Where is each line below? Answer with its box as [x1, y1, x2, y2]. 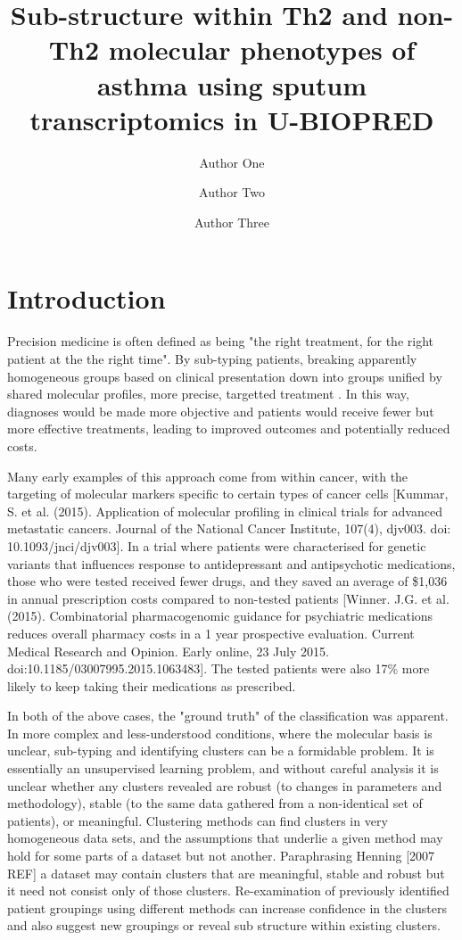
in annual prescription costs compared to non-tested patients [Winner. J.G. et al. [7, 589, 450, 607]
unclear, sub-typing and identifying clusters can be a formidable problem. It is [7, 741, 434, 760]
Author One [199, 153, 265, 171]
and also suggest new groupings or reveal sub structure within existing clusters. [7, 916, 441, 935]
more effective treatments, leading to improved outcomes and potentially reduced [7, 419, 450, 438]
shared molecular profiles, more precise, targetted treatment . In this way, [7, 384, 409, 403]
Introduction [7, 280, 166, 317]
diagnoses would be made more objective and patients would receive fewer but [7, 401, 434, 420]
